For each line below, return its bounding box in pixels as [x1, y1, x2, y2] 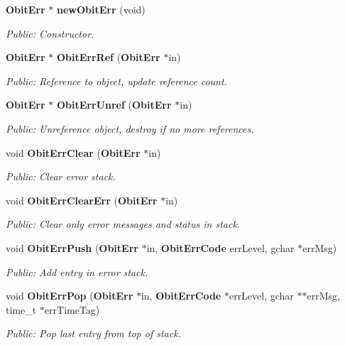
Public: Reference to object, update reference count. [6, 73, 227, 88]
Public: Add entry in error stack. [6, 264, 148, 279]
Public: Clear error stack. [6, 169, 116, 184]
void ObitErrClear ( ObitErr [6, 145, 141, 160]
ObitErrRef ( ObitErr [56, 50, 160, 65]
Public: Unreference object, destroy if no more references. [6, 121, 254, 136]
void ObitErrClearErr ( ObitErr [6, 192, 158, 207]
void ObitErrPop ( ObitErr [6, 288, 133, 303]
